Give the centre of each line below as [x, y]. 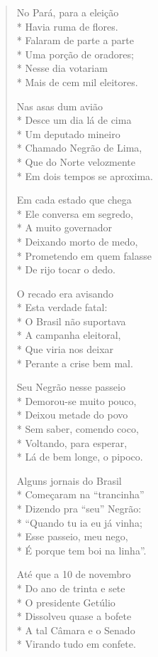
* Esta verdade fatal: [62, 307]
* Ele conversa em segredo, [75, 213]
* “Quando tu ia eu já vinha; [79, 522]
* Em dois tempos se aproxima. [85, 175]
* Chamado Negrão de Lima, [79, 148]
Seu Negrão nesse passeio [71, 387]
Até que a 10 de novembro [74, 574]
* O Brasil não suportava [71, 321]
